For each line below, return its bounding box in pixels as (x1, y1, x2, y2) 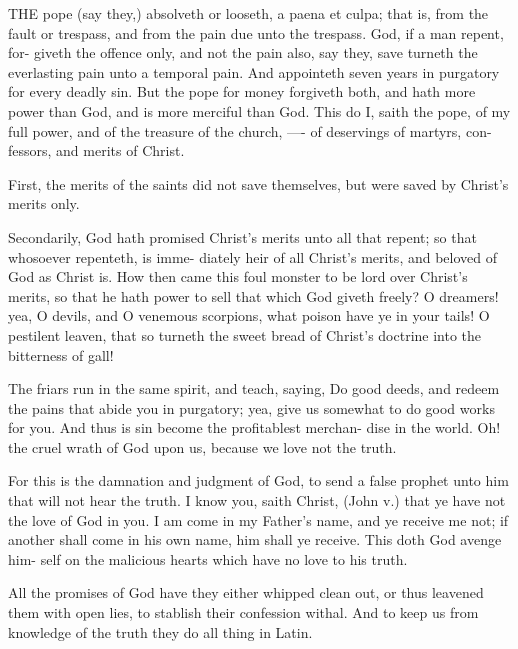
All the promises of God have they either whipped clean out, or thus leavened (8, 582, 484, 603)
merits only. (8, 193, 80, 214)
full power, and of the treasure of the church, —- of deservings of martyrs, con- (8, 120, 492, 141)
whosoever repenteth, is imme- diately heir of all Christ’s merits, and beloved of (8, 246, 498, 267)
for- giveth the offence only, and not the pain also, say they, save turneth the (8, 42, 478, 63)
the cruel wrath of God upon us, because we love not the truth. (8, 436, 397, 457)
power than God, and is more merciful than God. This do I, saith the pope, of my (8, 100, 511, 121)
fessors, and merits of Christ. (8, 140, 185, 161)
